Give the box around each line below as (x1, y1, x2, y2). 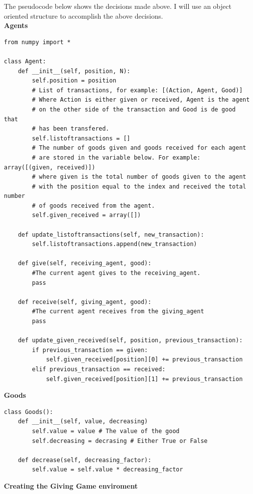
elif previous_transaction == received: (32, 365, 166, 373)
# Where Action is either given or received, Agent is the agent (32, 96, 250, 104)
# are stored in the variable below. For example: (32, 154, 201, 161)
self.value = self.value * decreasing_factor (32, 466, 183, 473)
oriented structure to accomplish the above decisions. (4, 10, 163, 21)
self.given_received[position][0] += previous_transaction (46, 356, 243, 363)
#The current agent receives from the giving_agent (32, 308, 204, 315)
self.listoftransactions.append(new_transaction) (32, 241, 197, 248)
